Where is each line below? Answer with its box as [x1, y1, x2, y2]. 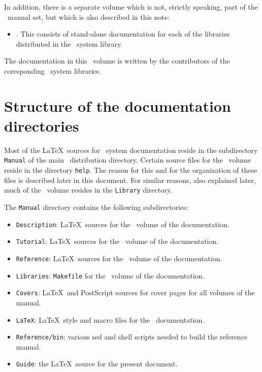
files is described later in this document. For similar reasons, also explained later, [4, 174, 256, 185]
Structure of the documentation [4, 95, 231, 116]
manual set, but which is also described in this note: [7, 11, 170, 22]
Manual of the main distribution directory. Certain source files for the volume [4, 154, 251, 165]
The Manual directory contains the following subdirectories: [4, 202, 188, 212]
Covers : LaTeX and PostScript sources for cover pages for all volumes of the [16, 287, 255, 298]
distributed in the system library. [16, 38, 123, 49]
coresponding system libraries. [4, 65, 101, 76]
